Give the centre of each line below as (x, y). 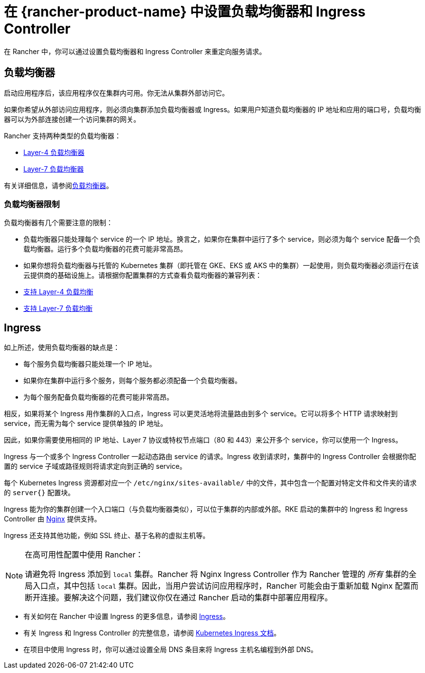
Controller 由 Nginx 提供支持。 (53, 519)
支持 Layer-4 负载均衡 (58, 292)
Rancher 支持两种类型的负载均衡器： (63, 135)
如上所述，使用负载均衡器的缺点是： (62, 347)
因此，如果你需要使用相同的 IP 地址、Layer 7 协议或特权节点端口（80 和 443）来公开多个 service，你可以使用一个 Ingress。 (203, 440)
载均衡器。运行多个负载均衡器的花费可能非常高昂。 (105, 249)
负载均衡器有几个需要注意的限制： (58, 223)
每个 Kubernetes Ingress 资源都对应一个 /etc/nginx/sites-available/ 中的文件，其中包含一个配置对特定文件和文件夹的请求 (210, 483)
